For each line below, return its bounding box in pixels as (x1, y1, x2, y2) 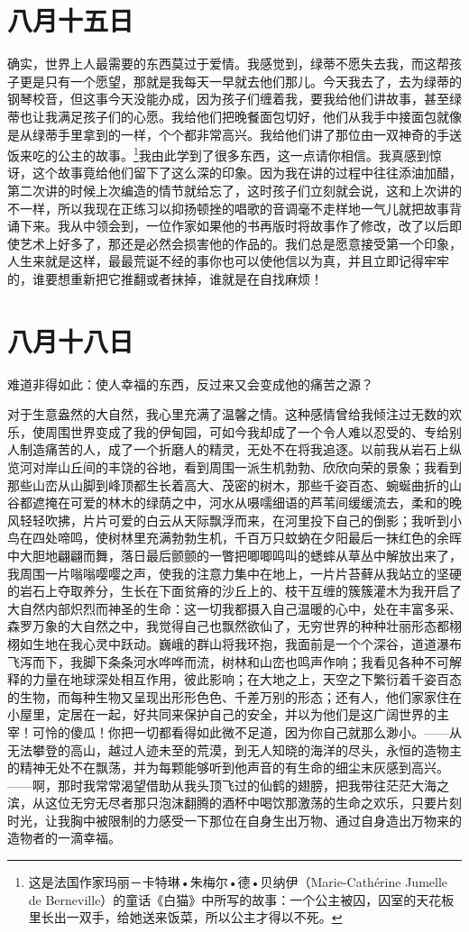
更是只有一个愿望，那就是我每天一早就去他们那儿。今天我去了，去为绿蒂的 (19, 71, 462, 90)
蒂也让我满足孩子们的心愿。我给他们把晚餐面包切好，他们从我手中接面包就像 (7, 106, 462, 125)
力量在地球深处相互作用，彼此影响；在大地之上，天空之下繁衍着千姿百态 (32, 670, 462, 689)
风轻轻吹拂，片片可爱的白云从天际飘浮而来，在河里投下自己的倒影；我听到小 (7, 510, 462, 529)
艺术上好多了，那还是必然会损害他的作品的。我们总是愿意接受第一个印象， (19, 233, 462, 252)
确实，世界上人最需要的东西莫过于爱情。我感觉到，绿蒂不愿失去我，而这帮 (7, 54, 449, 73)
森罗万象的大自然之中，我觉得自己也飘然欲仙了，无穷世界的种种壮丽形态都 (7, 617, 449, 635)
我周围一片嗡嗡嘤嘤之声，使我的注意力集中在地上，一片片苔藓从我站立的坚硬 (7, 563, 462, 582)
